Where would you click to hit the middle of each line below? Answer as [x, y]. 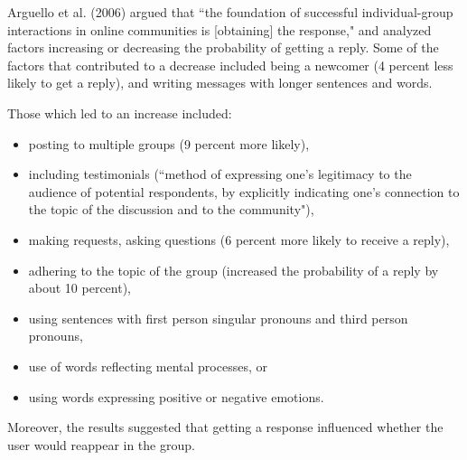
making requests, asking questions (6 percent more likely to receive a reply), [239, 239]
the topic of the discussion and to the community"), [171, 209]
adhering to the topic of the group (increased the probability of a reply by [233, 270]
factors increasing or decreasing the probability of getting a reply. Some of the [223, 47]
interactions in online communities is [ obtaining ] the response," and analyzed [219, 29]
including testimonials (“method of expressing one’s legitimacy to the [220, 174]
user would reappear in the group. [101, 444]
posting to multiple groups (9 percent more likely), [169, 143]
